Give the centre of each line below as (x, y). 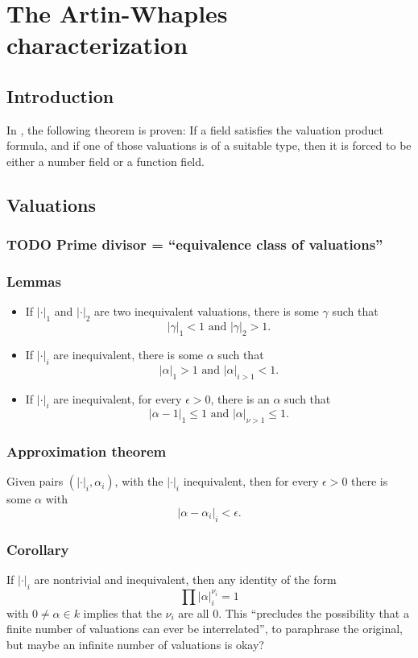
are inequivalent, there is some (128, 354)
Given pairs (35, 481)
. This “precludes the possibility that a (314, 612)
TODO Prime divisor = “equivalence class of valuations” (195, 244)
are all (194, 612)
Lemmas (34, 281)
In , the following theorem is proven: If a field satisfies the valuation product (195, 129)
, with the (139, 481)
